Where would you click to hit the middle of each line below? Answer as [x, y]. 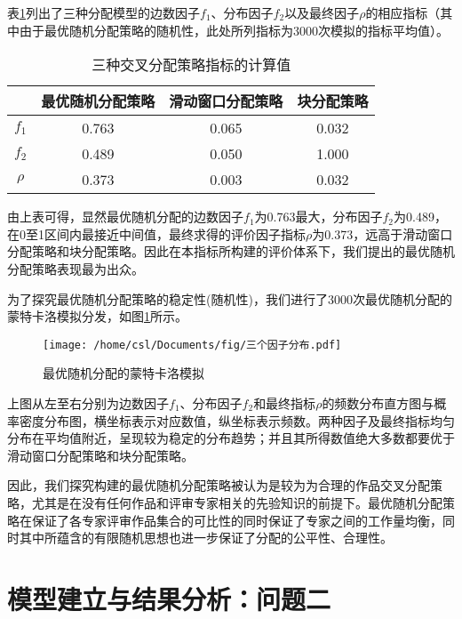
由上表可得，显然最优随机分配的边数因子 [125, 217]
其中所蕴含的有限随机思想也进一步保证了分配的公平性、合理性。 [206, 538]
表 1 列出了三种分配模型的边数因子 [104, 12]
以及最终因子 [322, 12]
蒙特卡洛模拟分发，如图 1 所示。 [97, 316]
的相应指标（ [403, 12]
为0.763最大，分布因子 [319, 217]
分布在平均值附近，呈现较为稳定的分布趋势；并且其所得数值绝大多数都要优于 [231, 438]
